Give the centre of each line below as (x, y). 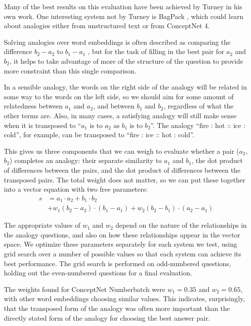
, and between (114, 106)
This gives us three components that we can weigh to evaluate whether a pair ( (122, 151)
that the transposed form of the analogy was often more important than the (117, 308)
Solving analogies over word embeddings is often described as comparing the (117, 42)
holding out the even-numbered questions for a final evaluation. (98, 273)
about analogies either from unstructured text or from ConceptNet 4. (107, 26)
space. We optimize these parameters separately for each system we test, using (121, 244)
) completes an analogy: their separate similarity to (86, 160)
